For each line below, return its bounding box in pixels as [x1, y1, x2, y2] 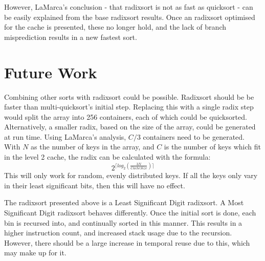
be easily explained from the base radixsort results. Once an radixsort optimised [4, 11, 255, 22]
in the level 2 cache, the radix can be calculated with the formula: [4, 151, 211, 162]
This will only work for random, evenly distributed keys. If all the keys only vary [4, 170, 258, 181]
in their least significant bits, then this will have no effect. [4, 180, 185, 190]
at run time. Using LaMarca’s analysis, [4, 131, 126, 142]
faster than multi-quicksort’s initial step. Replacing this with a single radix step [4, 101, 254, 112]
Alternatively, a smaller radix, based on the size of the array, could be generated [4, 121, 256, 132]
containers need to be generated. [143, 131, 245, 142]
